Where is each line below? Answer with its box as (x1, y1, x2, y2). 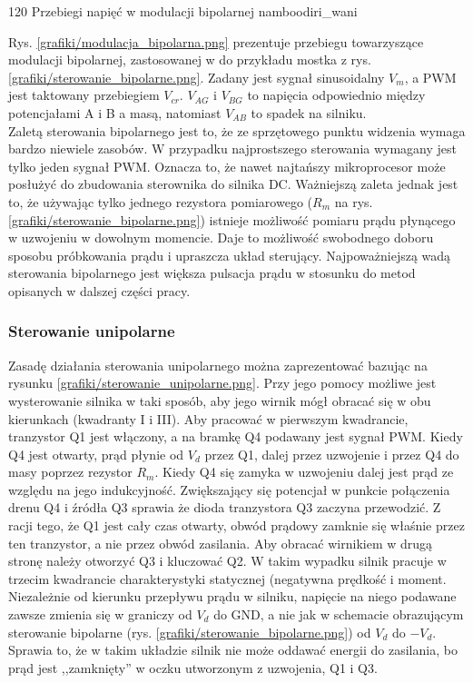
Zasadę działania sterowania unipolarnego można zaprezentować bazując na (8, 355, 428, 374)
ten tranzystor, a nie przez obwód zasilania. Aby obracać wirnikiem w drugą (8, 533, 433, 552)
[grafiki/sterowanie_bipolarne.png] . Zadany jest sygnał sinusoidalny (8, 67, 385, 86)
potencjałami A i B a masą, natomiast (8, 103, 222, 122)
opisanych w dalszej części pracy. (8, 281, 191, 300)
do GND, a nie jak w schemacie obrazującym (213, 605, 464, 624)
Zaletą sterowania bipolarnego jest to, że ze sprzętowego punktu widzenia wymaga (8, 121, 466, 140)
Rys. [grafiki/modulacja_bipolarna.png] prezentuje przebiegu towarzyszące (8, 32, 424, 51)
